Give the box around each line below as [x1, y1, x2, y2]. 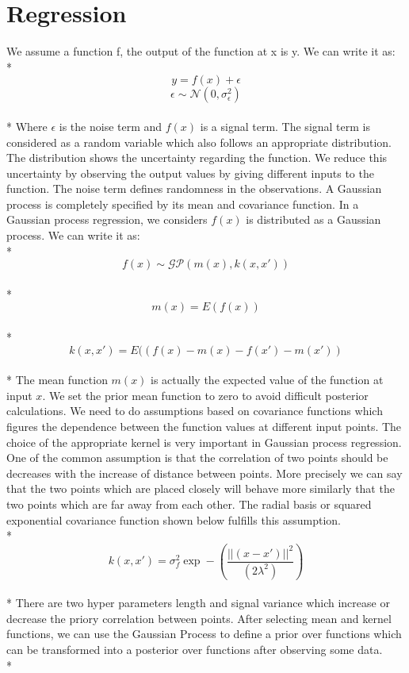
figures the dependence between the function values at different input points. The [6, 418, 402, 434]
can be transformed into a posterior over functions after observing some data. [6, 641, 383, 658]
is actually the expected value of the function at [151, 371, 384, 388]
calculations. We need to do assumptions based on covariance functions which [6, 402, 383, 419]
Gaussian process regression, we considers [6, 211, 208, 228]
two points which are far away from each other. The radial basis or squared [6, 495, 372, 512]
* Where [6, 117, 48, 134]
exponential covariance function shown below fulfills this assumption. [6, 511, 342, 528]
